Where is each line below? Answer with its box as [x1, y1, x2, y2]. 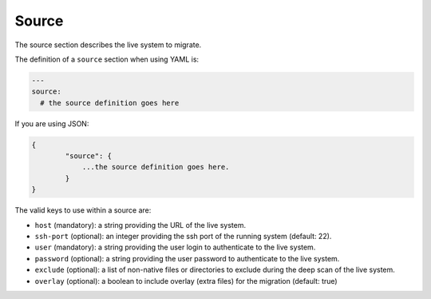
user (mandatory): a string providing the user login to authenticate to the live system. [34, 242, 316, 252]
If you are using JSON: [14, 118, 89, 128]
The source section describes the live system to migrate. [14, 40, 202, 50]
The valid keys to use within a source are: [14, 205, 152, 215]
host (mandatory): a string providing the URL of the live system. [34, 220, 247, 229]
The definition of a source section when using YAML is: [14, 54, 200, 64]
